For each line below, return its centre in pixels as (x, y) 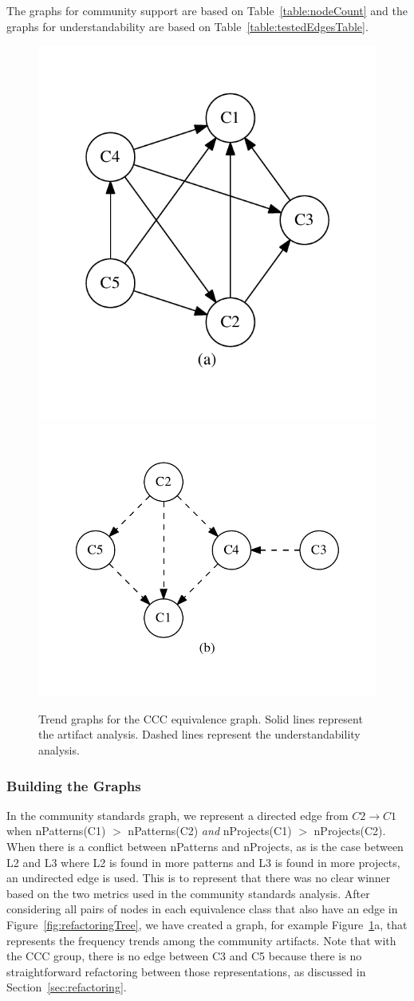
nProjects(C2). (350, 831)
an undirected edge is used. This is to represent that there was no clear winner (199, 878)
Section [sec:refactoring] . (67, 987)
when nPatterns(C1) (56, 831)
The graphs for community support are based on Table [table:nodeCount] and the (207, 10)
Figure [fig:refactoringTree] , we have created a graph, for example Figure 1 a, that (207, 925)
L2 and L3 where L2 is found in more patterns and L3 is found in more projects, (203, 862)
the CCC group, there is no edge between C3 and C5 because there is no (184, 956)
